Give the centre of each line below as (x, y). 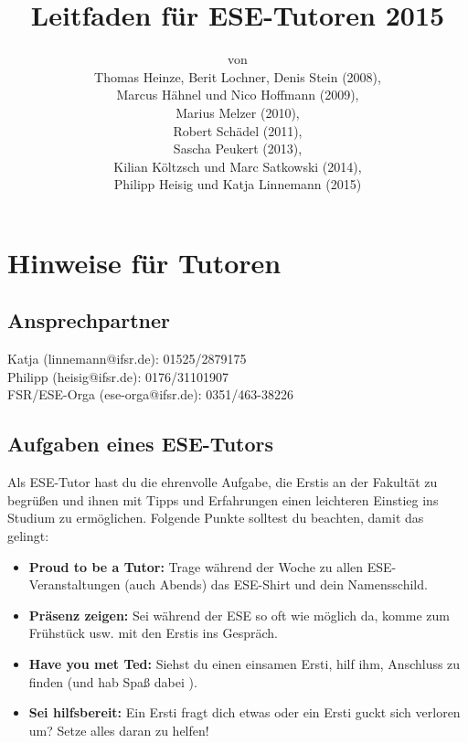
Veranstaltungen (74, 584)
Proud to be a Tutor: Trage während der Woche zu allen (196, 566)
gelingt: (28, 536)
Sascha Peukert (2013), (238, 149)
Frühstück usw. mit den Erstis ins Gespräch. (153, 633)
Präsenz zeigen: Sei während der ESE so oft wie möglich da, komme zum (239, 615)
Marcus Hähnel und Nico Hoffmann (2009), (238, 95)
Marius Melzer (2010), (238, 112)
